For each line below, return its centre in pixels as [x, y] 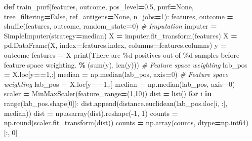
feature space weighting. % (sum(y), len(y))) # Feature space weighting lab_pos [126, 64]
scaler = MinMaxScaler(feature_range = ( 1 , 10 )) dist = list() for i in [108, 93]
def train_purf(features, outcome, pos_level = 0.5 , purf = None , [99, 6]
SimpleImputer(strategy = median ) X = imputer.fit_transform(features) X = [121, 35]
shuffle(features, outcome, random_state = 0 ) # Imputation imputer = [110, 26]
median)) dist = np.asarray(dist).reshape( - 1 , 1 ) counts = [91, 113]
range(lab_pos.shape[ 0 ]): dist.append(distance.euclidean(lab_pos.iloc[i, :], [116, 103]
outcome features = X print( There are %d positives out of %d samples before [122, 54]
